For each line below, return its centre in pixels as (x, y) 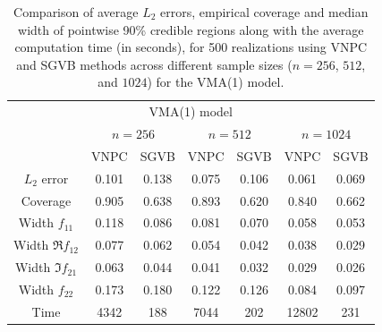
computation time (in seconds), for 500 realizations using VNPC (191, 47)
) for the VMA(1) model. (216, 82)
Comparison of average (76, 12)
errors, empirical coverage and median (264, 12)
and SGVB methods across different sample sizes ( (154, 64)
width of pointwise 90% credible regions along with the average (191, 29)
